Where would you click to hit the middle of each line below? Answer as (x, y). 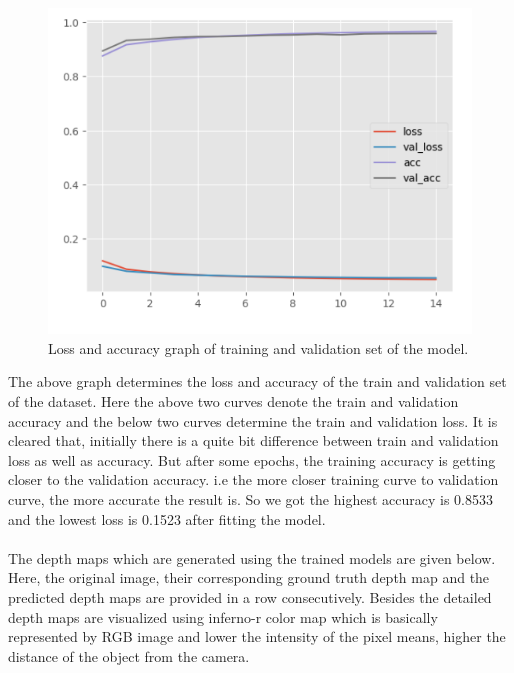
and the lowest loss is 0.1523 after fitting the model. (167, 518)
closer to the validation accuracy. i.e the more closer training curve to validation (253, 479)
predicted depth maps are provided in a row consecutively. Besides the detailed (250, 596)
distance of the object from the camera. (129, 655)
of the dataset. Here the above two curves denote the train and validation (233, 401)
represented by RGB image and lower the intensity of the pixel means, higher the (257, 636)
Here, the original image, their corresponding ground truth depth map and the (249, 577)
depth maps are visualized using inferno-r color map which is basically (223, 616)
